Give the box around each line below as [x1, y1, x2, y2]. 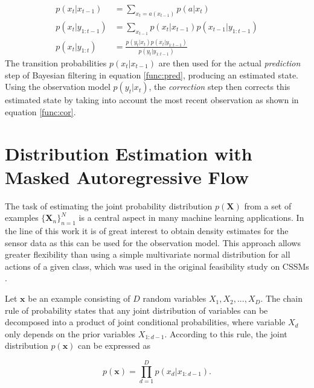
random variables [143, 292, 207, 305]
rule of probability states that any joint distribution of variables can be [5, 304, 268, 316]
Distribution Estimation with [5, 141, 252, 165]
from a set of [244, 199, 292, 212]
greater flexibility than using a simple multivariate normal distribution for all [5, 248, 290, 261]
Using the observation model [5, 80, 111, 93]
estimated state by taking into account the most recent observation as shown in [5, 94, 299, 106]
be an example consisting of [28, 292, 130, 305]
